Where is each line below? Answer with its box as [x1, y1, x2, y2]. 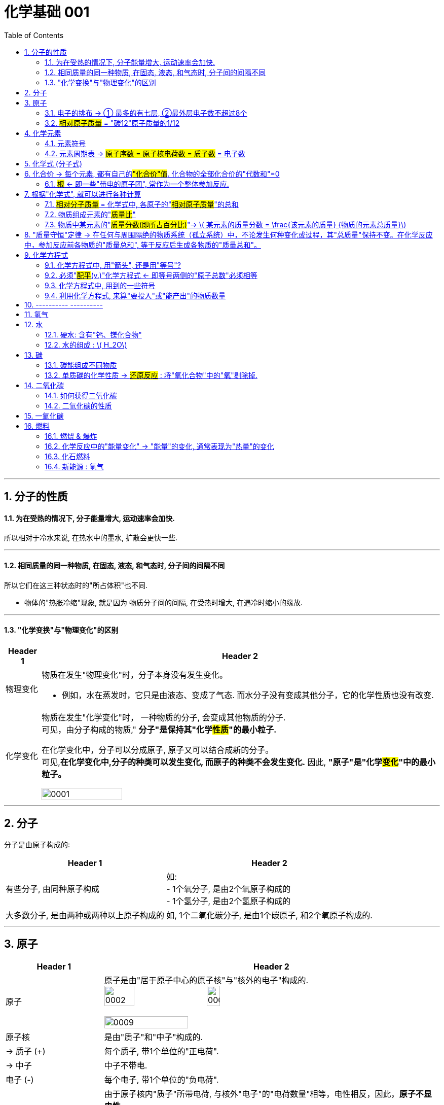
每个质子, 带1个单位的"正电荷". [104, 1046, 219, 1056]
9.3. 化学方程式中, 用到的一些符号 [45, 281, 156, 290]
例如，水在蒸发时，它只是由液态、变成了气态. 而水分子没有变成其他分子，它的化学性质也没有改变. [62, 689, 434, 700]
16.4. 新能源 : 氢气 [45, 462, 104, 471]
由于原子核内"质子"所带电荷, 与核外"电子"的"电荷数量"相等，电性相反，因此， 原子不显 [104, 1088, 432, 1099]
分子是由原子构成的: [4, 840, 70, 849]
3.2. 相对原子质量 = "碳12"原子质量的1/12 [45, 118, 180, 127]
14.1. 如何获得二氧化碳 [45, 391, 117, 400]
